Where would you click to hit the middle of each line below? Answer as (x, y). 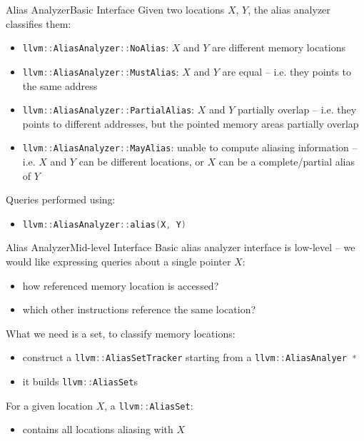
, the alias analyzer (289, 9)
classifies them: (39, 23)
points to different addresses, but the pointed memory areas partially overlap (191, 123)
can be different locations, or (141, 161)
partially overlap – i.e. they (297, 110)
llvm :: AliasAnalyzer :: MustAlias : (101, 71)
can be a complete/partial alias (287, 161)
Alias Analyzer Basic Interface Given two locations (115, 9)
